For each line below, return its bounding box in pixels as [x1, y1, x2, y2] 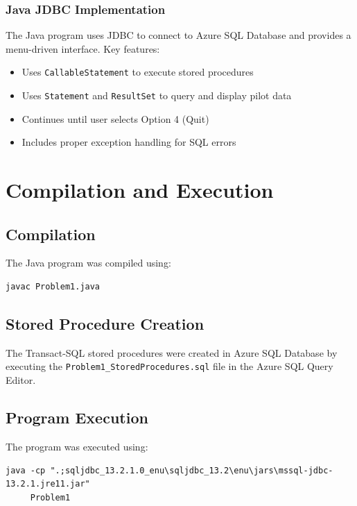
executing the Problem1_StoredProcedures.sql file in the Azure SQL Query [6, 359, 333, 373]
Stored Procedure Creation [6, 313, 204, 335]
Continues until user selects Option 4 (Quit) [21, 111, 209, 126]
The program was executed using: [6, 439, 148, 453]
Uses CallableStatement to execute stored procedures [21, 65, 254, 79]
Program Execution [6, 407, 148, 428]
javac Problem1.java [6, 282, 101, 292]
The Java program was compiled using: [6, 255, 171, 270]
